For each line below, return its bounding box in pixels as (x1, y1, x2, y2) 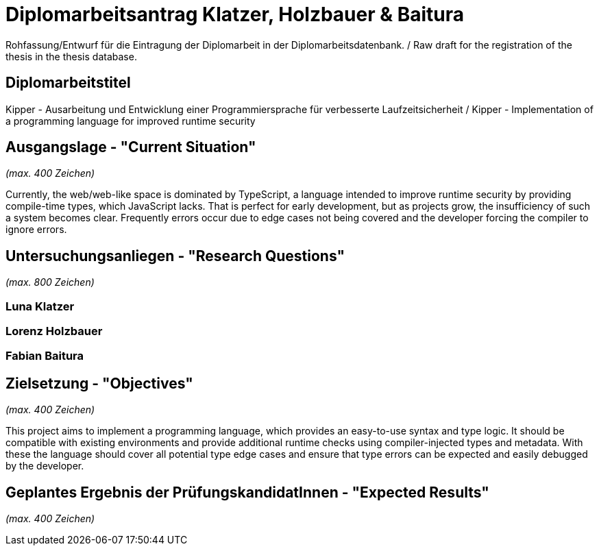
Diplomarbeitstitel (5, 74, 131, 92)
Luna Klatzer (5, 299, 75, 313)
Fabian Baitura (5, 349, 84, 363)
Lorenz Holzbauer (5, 324, 103, 339)
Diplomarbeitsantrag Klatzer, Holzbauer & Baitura (5, 3, 465, 26)
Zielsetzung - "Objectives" (5, 374, 193, 392)
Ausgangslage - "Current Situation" (5, 138, 256, 156)
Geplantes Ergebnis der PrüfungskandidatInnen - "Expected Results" (5, 483, 489, 501)
